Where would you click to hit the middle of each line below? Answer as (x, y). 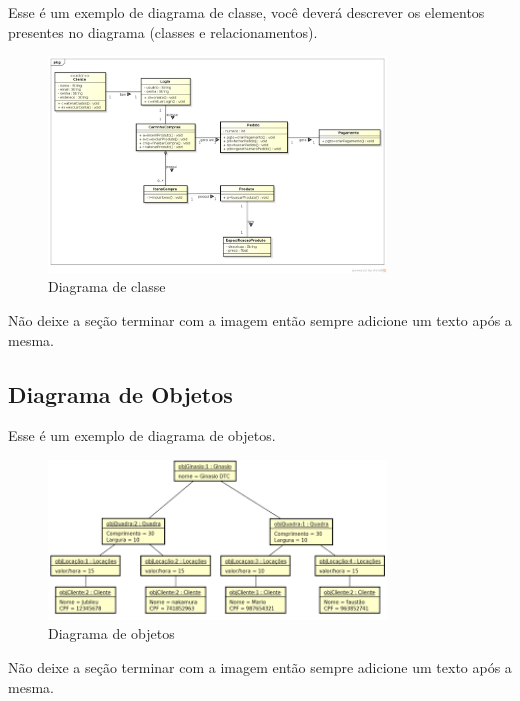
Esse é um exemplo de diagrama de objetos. (142, 435)
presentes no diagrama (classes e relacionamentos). (163, 31)
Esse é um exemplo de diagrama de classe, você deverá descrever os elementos (246, 12)
